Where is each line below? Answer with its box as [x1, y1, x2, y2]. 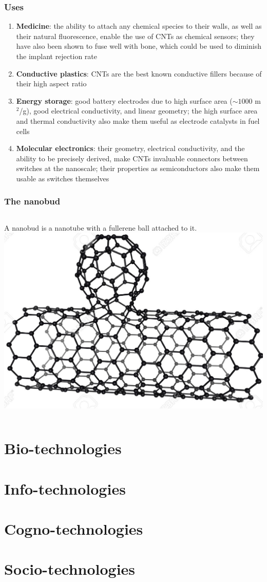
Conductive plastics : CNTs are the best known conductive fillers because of [16, 68, 262, 79]
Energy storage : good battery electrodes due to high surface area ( [16, 95, 233, 106]
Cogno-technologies [4, 518, 143, 539]
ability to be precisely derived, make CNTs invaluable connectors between [16, 153, 248, 163]
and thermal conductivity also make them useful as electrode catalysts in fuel [16, 115, 260, 126]
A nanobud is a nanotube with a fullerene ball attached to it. [4, 222, 197, 233]
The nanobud [4, 195, 61, 208]
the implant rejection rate [16, 51, 97, 61]
